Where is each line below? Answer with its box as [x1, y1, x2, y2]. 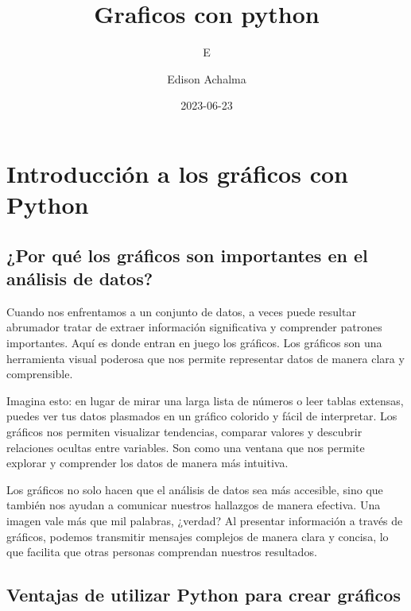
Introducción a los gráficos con [6, 157, 348, 189]
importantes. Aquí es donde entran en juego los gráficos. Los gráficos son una [6, 335, 382, 351]
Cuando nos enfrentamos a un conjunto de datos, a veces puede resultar [6, 303, 356, 319]
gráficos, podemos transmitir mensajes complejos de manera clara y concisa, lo [6, 528, 389, 544]
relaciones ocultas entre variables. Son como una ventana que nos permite [6, 439, 365, 455]
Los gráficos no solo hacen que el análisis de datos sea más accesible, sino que [6, 481, 383, 497]
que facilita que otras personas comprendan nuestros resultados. [6, 543, 317, 560]
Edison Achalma [167, 70, 246, 87]
